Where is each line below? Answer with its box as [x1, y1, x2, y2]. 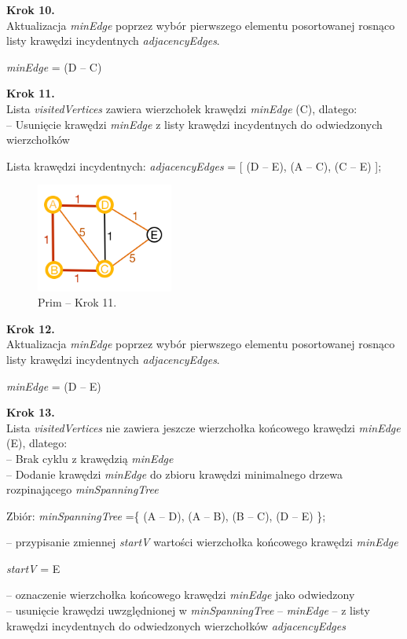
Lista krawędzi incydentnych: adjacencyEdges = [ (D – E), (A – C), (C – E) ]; [6, 157, 382, 174]
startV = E [6, 560, 60, 576]
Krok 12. [6, 320, 55, 336]
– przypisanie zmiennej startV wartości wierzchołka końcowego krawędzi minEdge [6, 534, 398, 550]
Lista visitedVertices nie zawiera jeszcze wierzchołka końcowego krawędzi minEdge [6, 419, 401, 435]
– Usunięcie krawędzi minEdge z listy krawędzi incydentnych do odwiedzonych [6, 116, 383, 132]
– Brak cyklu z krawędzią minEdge [6, 450, 174, 466]
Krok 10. [6, 2, 55, 17]
